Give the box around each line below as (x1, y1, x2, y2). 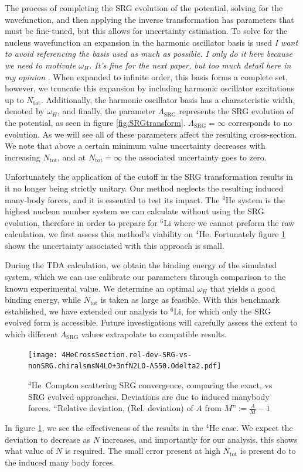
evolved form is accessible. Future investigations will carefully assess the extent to (5, 316, 298, 329)
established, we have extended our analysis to (5, 305, 168, 317)
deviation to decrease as (5, 433, 91, 445)
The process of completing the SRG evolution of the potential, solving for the (5, 2, 283, 13)
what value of (5, 444, 53, 457)
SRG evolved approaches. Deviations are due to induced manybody (28, 390, 270, 402)
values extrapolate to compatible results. (81, 328, 227, 340)
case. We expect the (222, 421, 293, 433)
